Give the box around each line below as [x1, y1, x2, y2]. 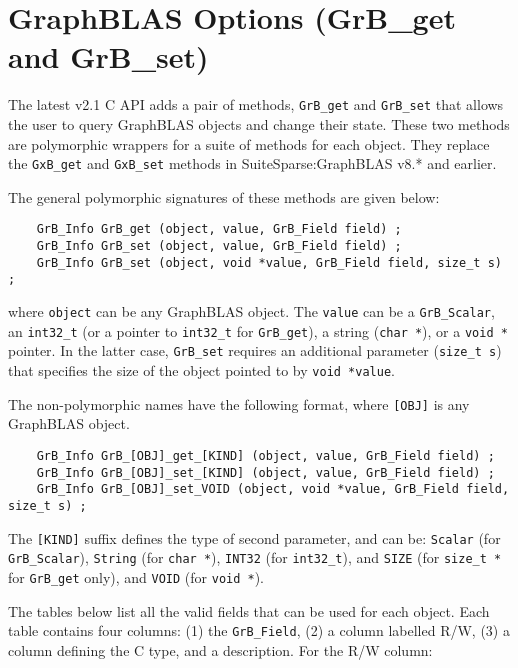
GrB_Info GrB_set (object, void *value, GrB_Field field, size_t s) [36, 255, 502, 270]
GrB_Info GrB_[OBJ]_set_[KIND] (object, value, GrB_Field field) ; [36, 465, 495, 480]
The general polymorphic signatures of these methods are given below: [8, 186, 440, 207]
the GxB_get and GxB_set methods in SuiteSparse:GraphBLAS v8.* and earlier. [8, 153, 497, 174]
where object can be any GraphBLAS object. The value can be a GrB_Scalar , [8, 301, 495, 322]
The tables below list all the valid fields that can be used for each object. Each [8, 600, 490, 621]
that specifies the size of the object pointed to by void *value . [8, 360, 395, 380]
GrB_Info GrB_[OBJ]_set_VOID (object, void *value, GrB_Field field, [36, 482, 510, 497]
